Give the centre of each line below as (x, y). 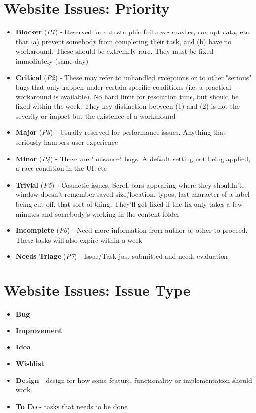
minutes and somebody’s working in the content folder (97, 213)
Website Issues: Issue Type (97, 290)
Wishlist (30, 363)
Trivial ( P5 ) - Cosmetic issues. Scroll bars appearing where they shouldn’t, (130, 184)
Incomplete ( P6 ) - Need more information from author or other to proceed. (131, 230)
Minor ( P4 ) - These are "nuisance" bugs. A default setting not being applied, (133, 158)
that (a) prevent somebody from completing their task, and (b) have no (124, 41)
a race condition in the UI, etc (61, 168)
